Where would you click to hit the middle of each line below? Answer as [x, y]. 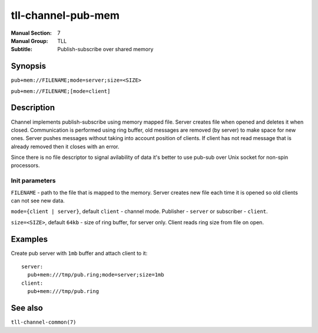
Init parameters [33, 181]
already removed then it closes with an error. [65, 146]
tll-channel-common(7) [44, 322]
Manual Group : [29, 41]
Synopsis [29, 66]
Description [33, 108]
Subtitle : [21, 49]
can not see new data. [38, 201]
